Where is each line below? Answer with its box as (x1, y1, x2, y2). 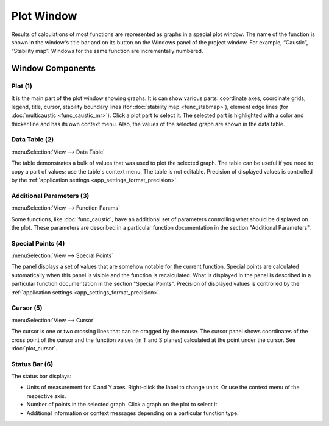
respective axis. (26, 392, 66, 399)
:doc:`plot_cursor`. (11, 344, 58, 352)
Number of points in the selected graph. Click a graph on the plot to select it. (26, 401, 219, 408)
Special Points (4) (11, 239, 65, 247)
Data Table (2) (11, 135, 54, 144)
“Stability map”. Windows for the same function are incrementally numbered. (11, 48, 203, 55)
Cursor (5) (11, 304, 43, 312)
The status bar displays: (11, 372, 72, 380)
